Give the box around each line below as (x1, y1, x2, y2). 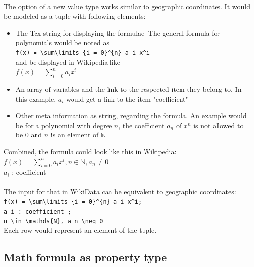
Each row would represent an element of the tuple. (4, 225, 157, 235)
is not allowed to (193, 120, 244, 130)
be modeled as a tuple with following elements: (4, 11, 145, 21)
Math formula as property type (4, 249, 167, 265)
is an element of (50, 130, 99, 140)
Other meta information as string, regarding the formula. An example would (15, 110, 247, 121)
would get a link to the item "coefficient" (66, 93, 188, 104)
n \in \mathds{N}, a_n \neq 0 (4, 218, 103, 225)
